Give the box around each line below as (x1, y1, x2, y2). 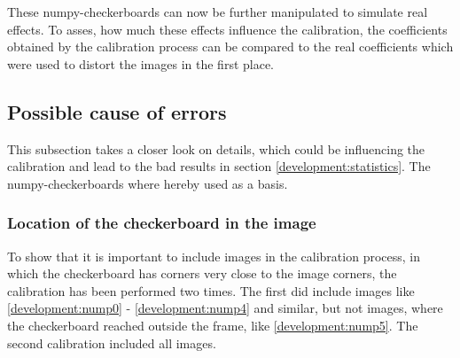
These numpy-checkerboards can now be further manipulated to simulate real (7, 3, 428, 20)
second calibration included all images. (7, 333, 216, 352)
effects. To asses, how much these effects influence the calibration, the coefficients (7, 19, 448, 38)
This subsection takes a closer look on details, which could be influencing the (7, 139, 425, 158)
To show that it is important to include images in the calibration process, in (7, 246, 421, 265)
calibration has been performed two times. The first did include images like (7, 281, 415, 300)
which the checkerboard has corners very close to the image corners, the (7, 264, 397, 283)
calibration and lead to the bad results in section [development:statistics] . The (7, 157, 431, 175)
